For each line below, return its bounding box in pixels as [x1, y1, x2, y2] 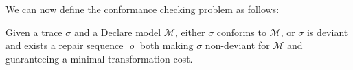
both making [139, 38, 194, 52]
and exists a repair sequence [5, 38, 124, 52]
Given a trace [5, 24, 62, 39]
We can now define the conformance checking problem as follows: [5, 2, 280, 16]
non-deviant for [205, 38, 270, 52]
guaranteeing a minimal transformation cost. [5, 51, 193, 65]
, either [174, 24, 205, 39]
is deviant [307, 24, 348, 39]
